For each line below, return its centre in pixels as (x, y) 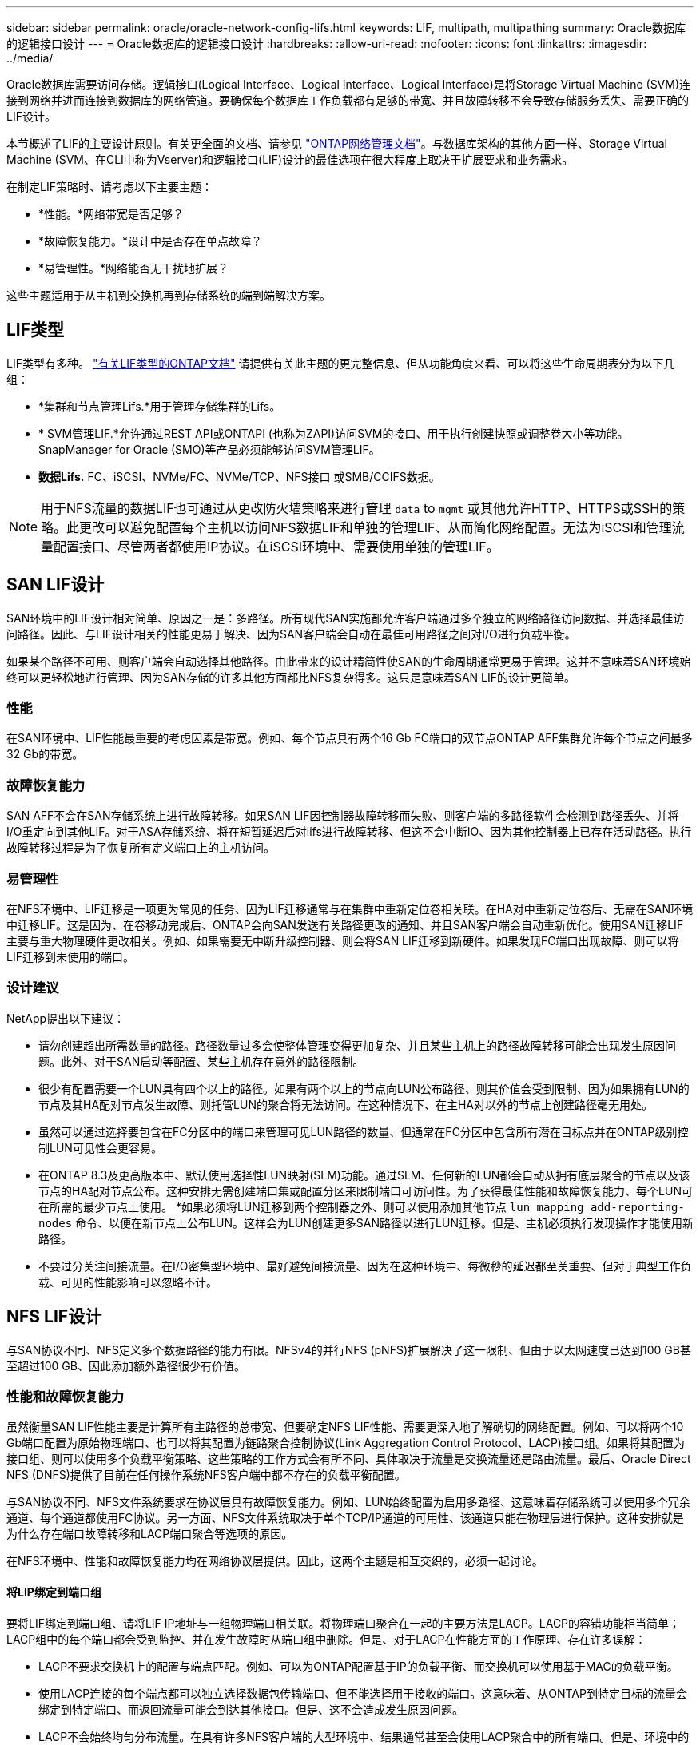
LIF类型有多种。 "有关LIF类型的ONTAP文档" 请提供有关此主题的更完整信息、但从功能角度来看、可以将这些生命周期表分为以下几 (341, 363)
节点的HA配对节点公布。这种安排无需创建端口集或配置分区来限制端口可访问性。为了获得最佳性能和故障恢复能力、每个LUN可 (366, 1190)
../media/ (30, 58)
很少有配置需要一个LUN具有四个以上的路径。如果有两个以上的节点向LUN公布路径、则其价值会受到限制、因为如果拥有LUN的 (364, 1088)
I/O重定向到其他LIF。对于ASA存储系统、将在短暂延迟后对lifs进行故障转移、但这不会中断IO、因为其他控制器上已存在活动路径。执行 (349, 832)
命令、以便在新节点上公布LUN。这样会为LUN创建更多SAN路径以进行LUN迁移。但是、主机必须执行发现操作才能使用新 (384, 1222)
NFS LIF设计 (54, 1317)
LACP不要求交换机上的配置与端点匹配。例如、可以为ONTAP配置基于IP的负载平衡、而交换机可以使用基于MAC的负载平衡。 (358, 1666)
